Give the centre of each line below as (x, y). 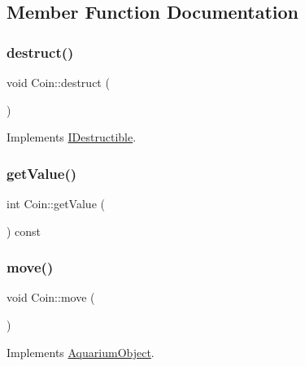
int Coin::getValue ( (56, 203)
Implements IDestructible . (72, 137)
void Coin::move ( (51, 297)
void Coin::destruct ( (58, 82)
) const (24, 231)
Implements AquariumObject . (81, 352)
